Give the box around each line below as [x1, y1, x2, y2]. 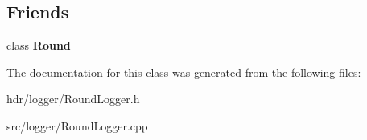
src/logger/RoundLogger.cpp [6, 117, 148, 134]
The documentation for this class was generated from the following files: [6, 63, 361, 80]
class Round [6, 37, 71, 54]
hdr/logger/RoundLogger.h [6, 90, 140, 107]
